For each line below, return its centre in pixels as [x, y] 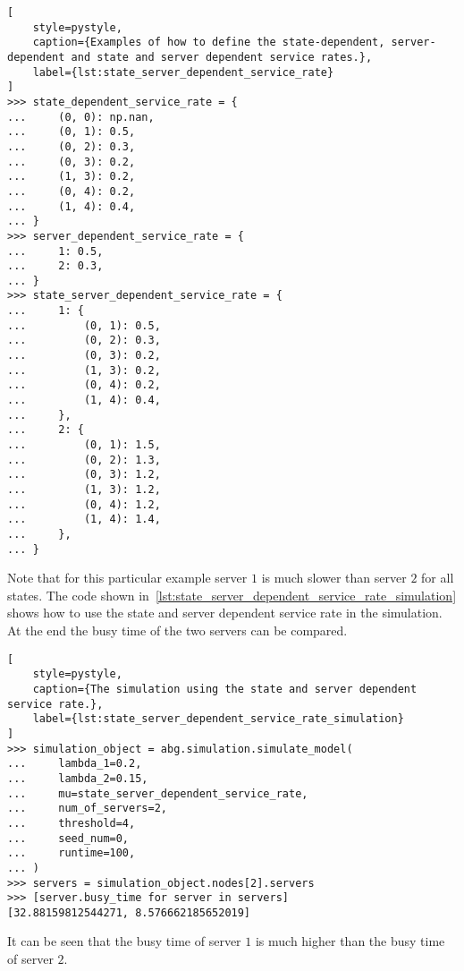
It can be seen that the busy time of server [124, 941]
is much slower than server [334, 578]
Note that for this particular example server [127, 578]
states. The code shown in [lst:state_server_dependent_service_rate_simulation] [232, 595]
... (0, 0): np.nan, [81, 117]
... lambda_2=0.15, [78, 778]
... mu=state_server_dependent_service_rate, [158, 793]
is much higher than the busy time [350, 941]
